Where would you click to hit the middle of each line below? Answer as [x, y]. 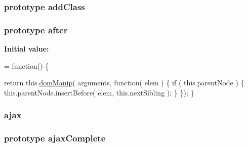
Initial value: [27, 49]
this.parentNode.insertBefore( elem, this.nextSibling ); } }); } [99, 92]
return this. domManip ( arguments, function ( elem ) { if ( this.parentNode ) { [124, 83]
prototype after [36, 30]
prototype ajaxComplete [55, 138]
